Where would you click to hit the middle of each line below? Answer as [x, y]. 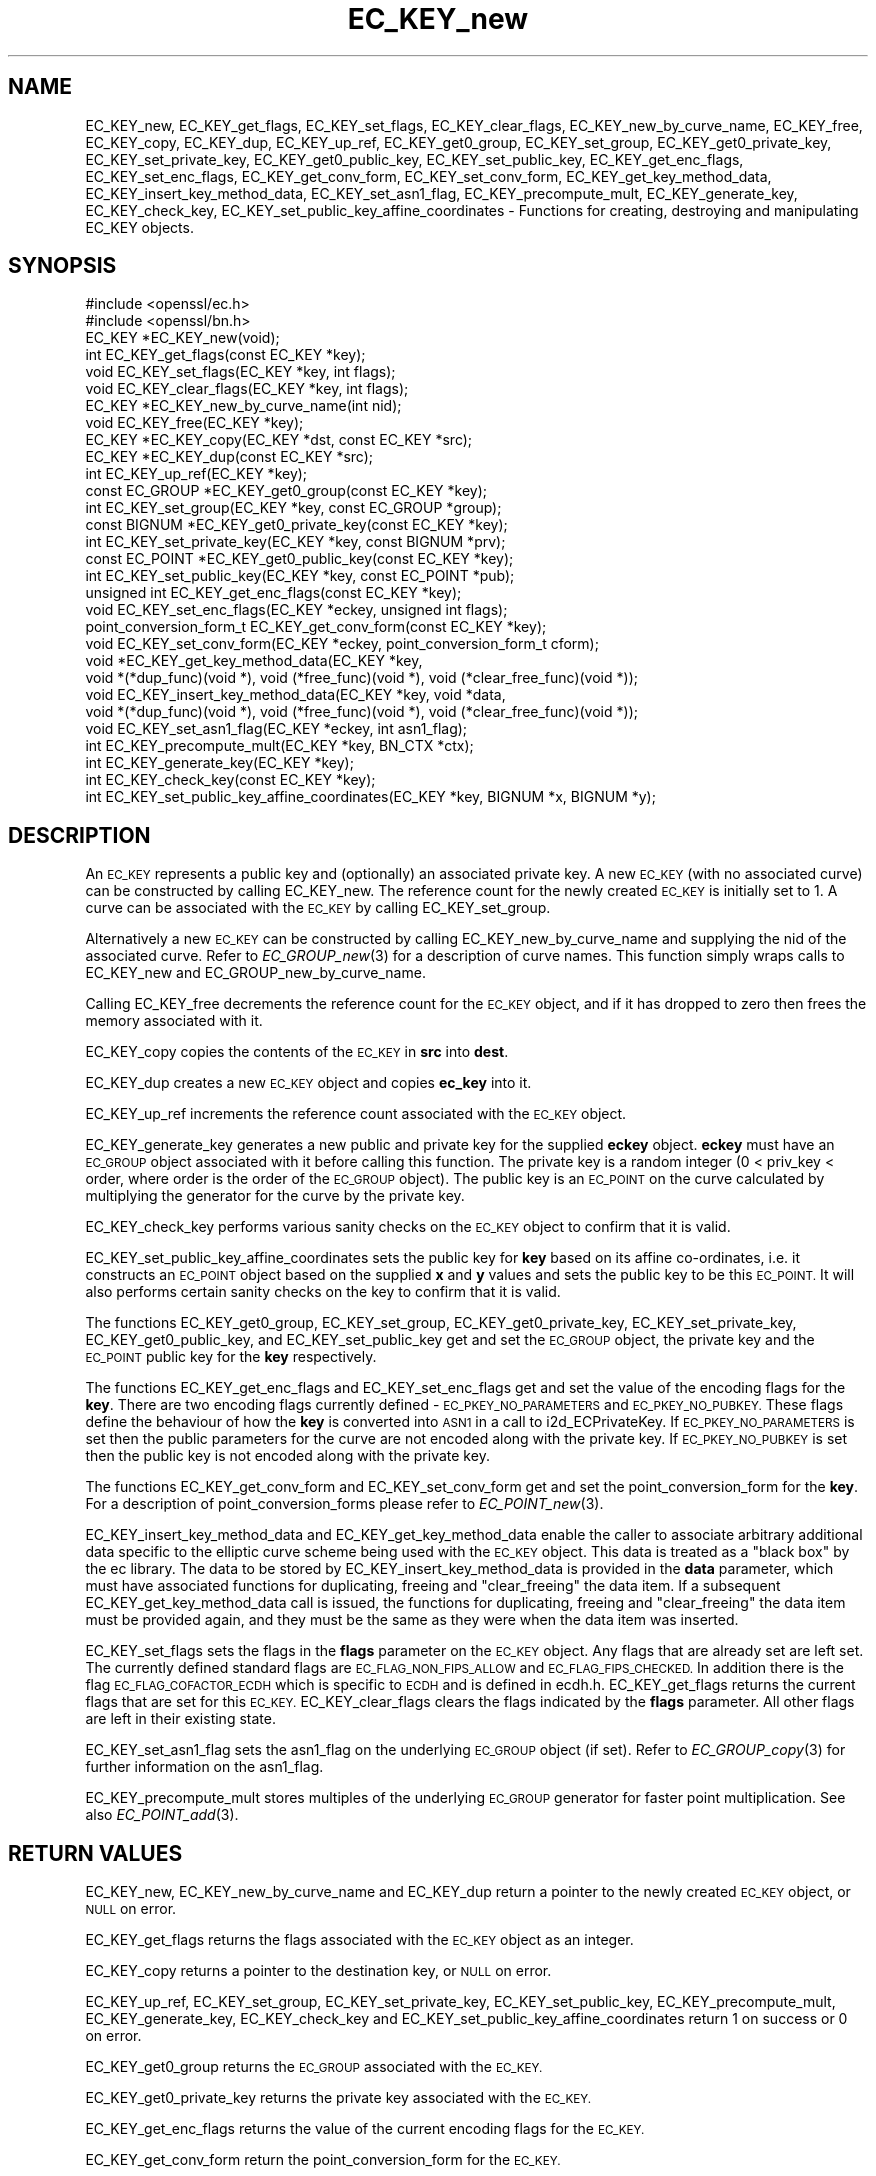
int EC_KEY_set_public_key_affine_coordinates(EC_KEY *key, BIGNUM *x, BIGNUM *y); [370, 797]
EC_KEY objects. [139, 227]
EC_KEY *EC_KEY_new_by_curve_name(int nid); [243, 406]
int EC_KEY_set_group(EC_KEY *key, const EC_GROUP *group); [293, 508]
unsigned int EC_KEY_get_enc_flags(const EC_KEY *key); [273, 593]
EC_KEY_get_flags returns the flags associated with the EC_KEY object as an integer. [359, 1940]
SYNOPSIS [62, 266]
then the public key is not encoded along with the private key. [287, 1456]
